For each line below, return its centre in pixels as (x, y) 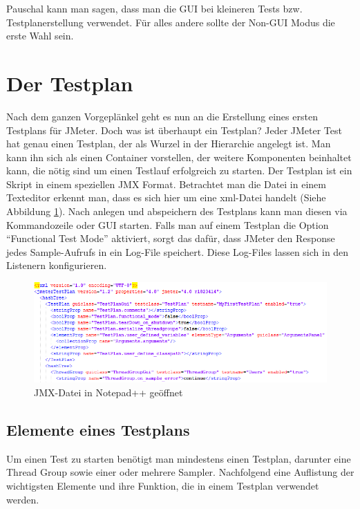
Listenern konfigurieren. (57, 265)
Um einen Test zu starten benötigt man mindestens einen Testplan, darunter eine (179, 458)
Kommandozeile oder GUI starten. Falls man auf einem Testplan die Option (168, 224)
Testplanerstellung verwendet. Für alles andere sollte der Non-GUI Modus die (171, 22)
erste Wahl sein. (40, 36)
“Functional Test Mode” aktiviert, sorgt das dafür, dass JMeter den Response (171, 238)
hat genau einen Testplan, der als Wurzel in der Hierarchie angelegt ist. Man (169, 144)
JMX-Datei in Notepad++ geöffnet (108, 392)
